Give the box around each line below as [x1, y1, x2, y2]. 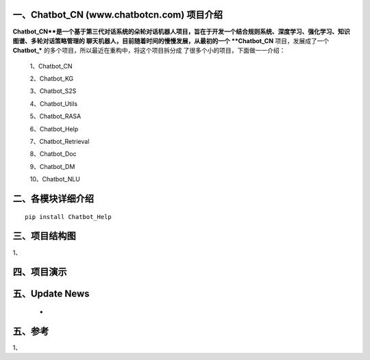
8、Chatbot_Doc [29, 150, 77, 158]
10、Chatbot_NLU [29, 175, 80, 183]
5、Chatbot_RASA [29, 112, 82, 120]
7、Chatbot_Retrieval [29, 138, 90, 146]
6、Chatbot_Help [29, 125, 79, 133]
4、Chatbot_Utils [29, 99, 78, 107]
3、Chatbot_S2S [29, 87, 77, 95]
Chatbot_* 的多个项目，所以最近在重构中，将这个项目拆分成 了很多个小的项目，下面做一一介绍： [12, 47, 286, 55]
